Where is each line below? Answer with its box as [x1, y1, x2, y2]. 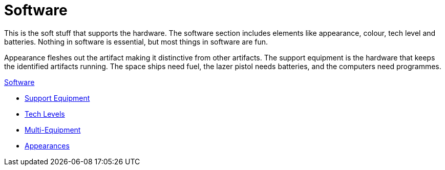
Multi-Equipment [25, 125, 81, 134]
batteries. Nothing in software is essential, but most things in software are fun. [4, 37, 268, 46]
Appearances [25, 141, 70, 150]
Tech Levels [25, 109, 65, 118]
